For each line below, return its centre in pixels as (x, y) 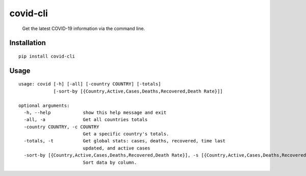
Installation (28, 43)
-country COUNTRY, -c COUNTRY (61, 127)
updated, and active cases (117, 148)
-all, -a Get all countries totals (86, 120)
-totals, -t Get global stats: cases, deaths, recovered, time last (125, 141)
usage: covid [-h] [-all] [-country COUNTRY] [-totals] (90, 84)
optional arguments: (44, 105)
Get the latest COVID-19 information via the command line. (84, 28)
